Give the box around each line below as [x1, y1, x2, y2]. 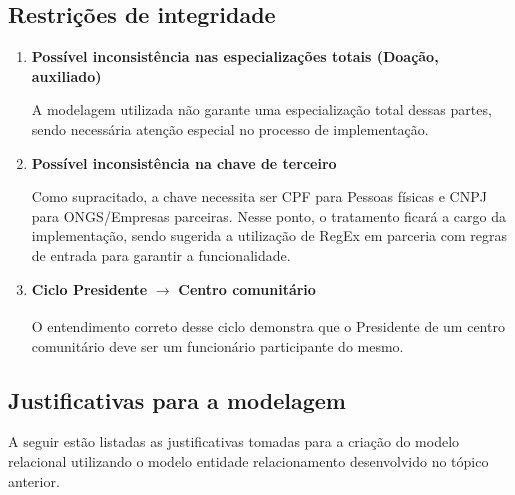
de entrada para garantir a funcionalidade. [31, 244, 291, 265]
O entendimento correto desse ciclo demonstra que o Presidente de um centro [31, 315, 505, 336]
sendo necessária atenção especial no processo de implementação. [31, 118, 429, 139]
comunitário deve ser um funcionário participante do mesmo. [31, 335, 404, 356]
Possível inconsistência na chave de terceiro [31, 152, 337, 173]
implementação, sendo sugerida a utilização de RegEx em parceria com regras [31, 225, 507, 246]
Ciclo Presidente [31, 278, 148, 299]
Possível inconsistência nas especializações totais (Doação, [31, 46, 439, 67]
